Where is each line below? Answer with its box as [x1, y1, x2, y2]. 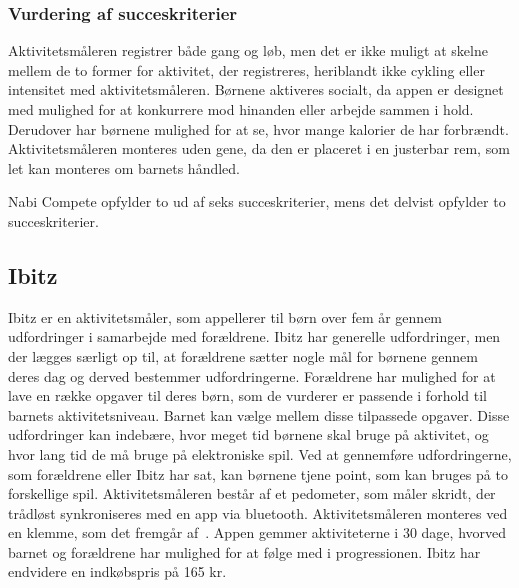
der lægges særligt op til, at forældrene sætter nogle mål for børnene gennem [8, 345, 478, 366]
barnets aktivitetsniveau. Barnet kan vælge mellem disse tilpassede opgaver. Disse [8, 404, 510, 425]
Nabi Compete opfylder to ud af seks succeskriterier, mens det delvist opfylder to [8, 191, 506, 212]
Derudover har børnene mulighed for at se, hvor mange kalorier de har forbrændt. [8, 118, 509, 139]
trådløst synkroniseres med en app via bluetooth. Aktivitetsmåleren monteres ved [8, 502, 508, 523]
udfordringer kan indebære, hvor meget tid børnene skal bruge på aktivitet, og [8, 424, 489, 445]
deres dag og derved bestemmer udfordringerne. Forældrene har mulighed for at [8, 365, 496, 386]
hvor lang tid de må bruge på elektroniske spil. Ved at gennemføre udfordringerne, [8, 443, 512, 464]
